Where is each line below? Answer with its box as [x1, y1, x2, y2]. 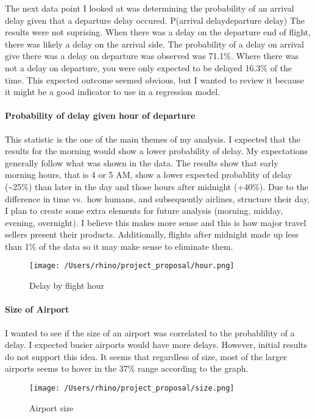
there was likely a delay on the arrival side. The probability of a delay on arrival [5, 37, 304, 50]
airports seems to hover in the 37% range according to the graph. [5, 362, 249, 375]
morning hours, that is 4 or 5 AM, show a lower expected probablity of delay [5, 168, 292, 181]
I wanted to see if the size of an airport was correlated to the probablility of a [5, 326, 295, 339]
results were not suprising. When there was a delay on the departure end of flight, [5, 26, 311, 38]
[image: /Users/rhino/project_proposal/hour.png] [29, 261, 235, 271]
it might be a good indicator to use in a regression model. [5, 85, 221, 98]
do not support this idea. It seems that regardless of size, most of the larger [5, 350, 287, 363]
